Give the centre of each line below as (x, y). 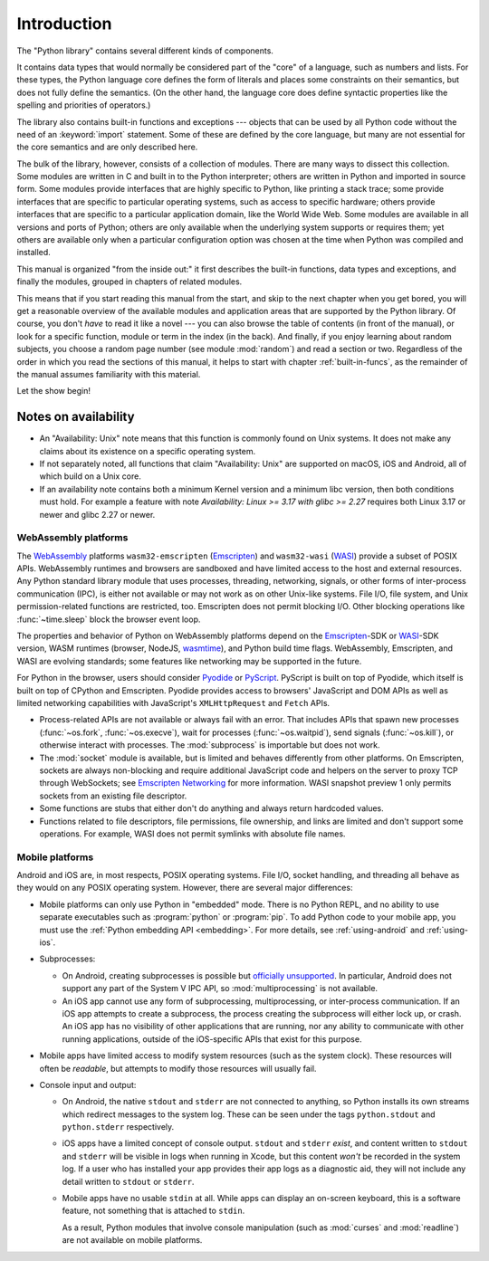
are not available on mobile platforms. (132, 1240)
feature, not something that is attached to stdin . (153, 1211)
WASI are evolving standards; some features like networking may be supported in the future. (189, 661)
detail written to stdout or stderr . (128, 1181)
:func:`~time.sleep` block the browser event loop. (109, 619)
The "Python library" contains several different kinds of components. (145, 51)
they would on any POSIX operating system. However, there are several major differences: (185, 888)
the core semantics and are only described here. (107, 147)
